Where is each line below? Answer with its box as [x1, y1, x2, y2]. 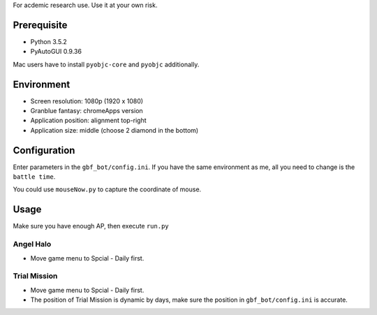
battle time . [13, 173, 56, 181]
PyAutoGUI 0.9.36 [30, 47, 82, 56]
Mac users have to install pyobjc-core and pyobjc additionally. [13, 60, 200, 68]
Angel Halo [13, 240, 52, 249]
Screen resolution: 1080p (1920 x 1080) [30, 96, 143, 105]
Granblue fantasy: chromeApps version [30, 106, 143, 115]
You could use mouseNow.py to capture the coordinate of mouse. [13, 185, 202, 193]
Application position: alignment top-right [30, 116, 147, 125]
